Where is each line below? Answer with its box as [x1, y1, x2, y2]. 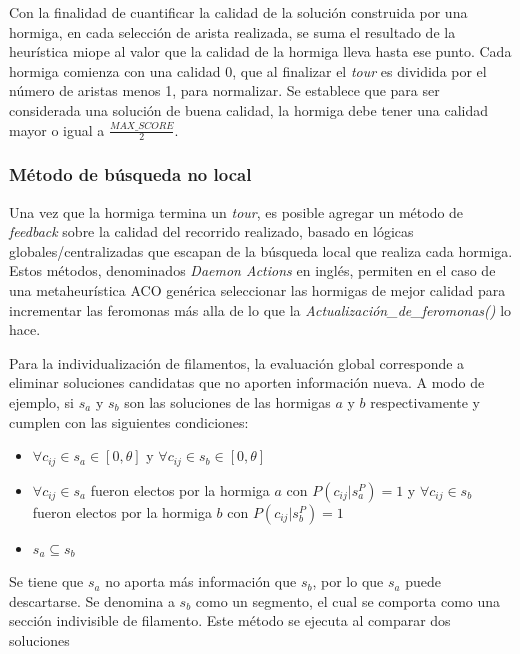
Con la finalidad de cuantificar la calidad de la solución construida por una [9, 2, 468, 22]
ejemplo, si [9, 391, 75, 412]
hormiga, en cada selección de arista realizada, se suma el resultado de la [9, 21, 456, 42]
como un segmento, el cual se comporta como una [195, 590, 501, 611]
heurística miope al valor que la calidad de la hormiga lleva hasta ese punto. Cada [9, 41, 512, 62]
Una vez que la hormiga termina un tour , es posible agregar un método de [9, 201, 464, 222]
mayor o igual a [9, 119, 105, 140]
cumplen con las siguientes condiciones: [9, 411, 249, 432]
